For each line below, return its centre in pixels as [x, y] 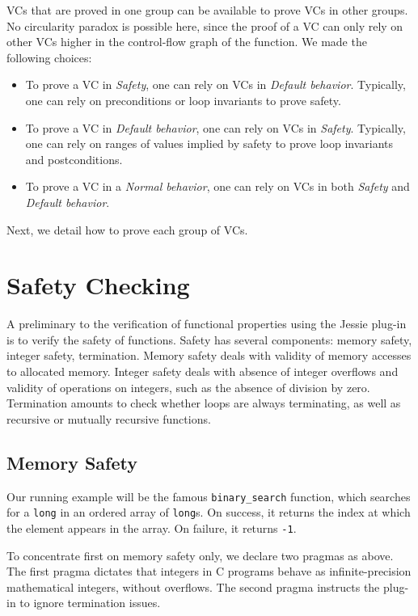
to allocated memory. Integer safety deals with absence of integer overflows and [203, 371]
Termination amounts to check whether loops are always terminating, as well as [204, 403]
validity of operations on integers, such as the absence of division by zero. [188, 387]
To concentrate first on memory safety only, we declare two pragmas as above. [200, 555]
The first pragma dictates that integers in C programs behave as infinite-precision [209, 571]
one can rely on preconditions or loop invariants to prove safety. [183, 100]
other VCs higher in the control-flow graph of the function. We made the [187, 42]
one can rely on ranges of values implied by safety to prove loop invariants [209, 143]
